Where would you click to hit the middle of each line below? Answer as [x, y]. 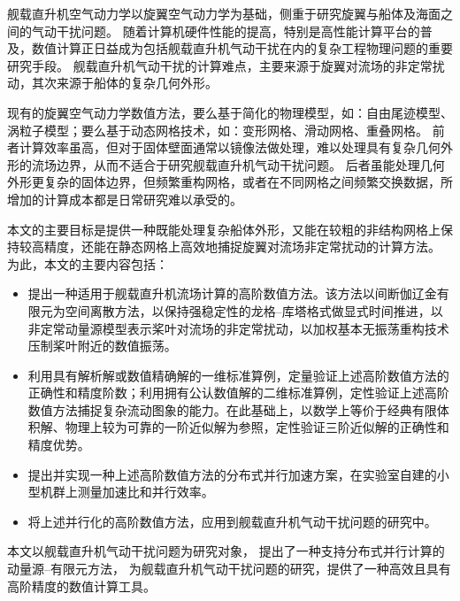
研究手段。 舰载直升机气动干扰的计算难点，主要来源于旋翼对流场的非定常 [220, 65]
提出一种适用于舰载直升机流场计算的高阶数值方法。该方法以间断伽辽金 [232, 293]
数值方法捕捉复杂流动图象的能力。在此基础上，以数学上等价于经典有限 [232, 409]
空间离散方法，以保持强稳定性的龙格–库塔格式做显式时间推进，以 [254, 310]
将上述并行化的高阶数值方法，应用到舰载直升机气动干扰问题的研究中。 [232, 521]
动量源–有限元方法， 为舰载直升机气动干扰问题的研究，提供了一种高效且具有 [229, 569]
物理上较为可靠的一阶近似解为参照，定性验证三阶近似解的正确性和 [257, 427]
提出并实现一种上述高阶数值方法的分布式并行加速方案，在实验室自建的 [232, 474]
